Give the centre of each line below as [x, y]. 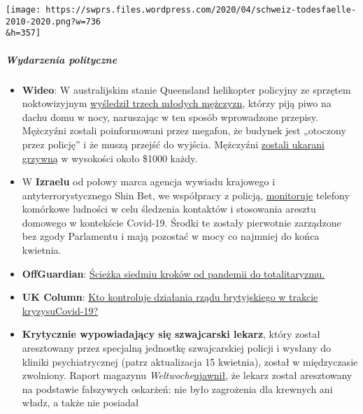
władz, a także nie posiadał [80, 402]
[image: [23, 10]
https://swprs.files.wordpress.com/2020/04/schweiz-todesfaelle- [201, 10]
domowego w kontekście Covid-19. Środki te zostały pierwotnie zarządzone [181, 222]
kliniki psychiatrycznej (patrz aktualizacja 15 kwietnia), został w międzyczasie [190, 361]
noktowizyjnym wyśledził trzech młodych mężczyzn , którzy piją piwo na [177, 103]
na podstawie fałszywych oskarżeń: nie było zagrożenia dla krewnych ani [177, 388]
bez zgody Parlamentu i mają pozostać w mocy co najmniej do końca [171, 236]
